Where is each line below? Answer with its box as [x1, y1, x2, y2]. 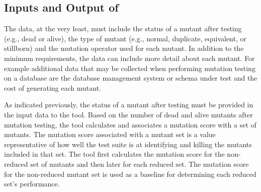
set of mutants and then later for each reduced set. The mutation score [30, 158, 249, 169]
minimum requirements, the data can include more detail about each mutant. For [4, 52, 255, 63]
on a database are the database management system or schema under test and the [4, 73, 257, 83]
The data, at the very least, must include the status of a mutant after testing [4, 23, 242, 34]
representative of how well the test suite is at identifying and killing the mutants [4, 139, 252, 149]
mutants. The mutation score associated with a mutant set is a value [4, 129, 216, 140]
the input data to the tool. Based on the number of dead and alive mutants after [4, 109, 253, 119]
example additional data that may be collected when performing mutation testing [4, 62, 255, 73]
